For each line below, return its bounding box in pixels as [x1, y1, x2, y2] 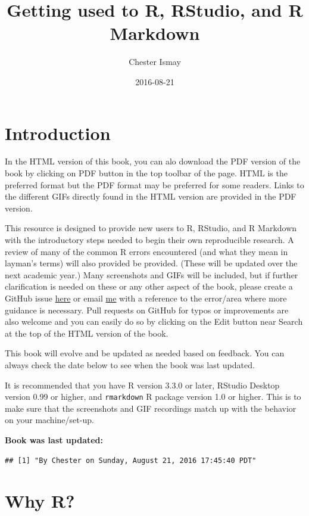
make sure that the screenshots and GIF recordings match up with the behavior [5, 402, 296, 414]
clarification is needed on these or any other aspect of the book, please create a [5, 280, 293, 293]
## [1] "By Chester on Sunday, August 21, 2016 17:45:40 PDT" [5, 456, 257, 465]
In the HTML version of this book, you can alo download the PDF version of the [5, 155, 301, 167]
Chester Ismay [129, 55, 181, 68]
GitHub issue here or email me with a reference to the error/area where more [5, 291, 287, 304]
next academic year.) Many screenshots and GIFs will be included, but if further [5, 268, 298, 281]
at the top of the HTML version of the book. [5, 327, 168, 339]
